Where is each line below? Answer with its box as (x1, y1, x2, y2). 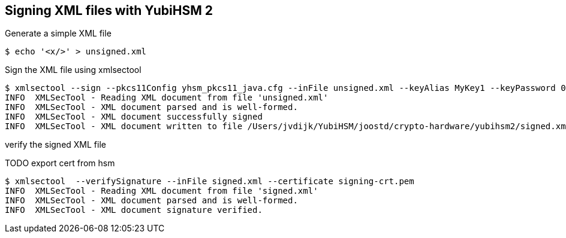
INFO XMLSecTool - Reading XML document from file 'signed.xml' (5, 186, 318, 196)
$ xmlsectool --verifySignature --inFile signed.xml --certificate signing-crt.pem (5, 176, 414, 187)
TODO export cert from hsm (5, 158, 115, 169)
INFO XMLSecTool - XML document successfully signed (5, 112, 263, 122)
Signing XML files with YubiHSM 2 (5, 3, 213, 18)
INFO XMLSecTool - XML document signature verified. (5, 205, 263, 215)
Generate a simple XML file (5, 28, 112, 39)
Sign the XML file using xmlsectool (5, 65, 141, 75)
